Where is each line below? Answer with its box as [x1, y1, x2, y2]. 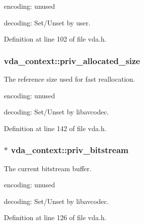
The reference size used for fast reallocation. [4, 74, 135, 84]
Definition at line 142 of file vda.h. [4, 123, 107, 133]
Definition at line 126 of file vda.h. [4, 212, 107, 223]
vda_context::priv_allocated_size [4, 54, 140, 67]
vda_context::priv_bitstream [11, 144, 128, 156]
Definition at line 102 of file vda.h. [4, 34, 107, 44]
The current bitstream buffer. [4, 163, 91, 173]
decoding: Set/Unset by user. [4, 17, 90, 27]
